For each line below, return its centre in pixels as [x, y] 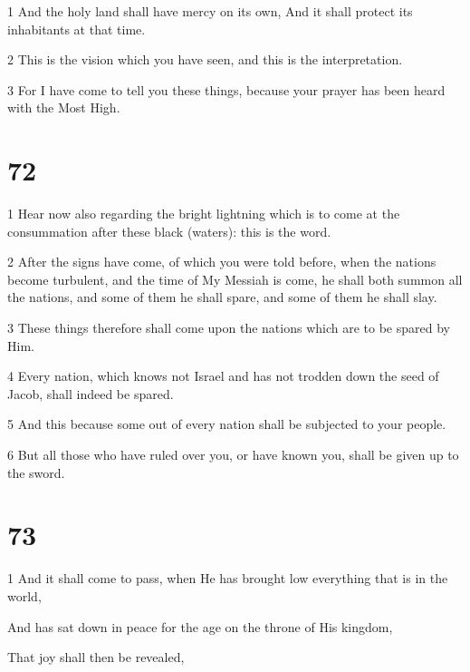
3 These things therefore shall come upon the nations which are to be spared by [229, 328]
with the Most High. [64, 107]
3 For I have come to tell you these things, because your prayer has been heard [226, 89]
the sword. [36, 472]
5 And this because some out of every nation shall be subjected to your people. [227, 424]
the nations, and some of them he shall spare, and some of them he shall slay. [222, 297]
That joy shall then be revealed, [96, 657]
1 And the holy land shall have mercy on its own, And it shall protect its [210, 11]
